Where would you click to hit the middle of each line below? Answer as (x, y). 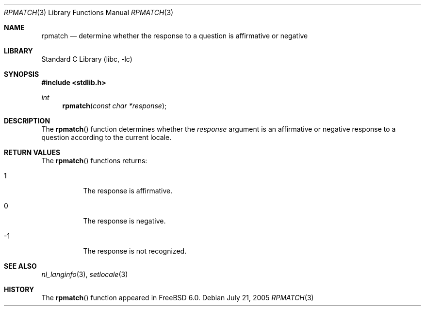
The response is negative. (124, 221)
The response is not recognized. (135, 251)
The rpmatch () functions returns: (94, 161)
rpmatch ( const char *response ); (114, 106)
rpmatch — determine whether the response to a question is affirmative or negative (175, 36)
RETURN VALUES (32, 152)
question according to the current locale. (106, 137)
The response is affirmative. (128, 191)
